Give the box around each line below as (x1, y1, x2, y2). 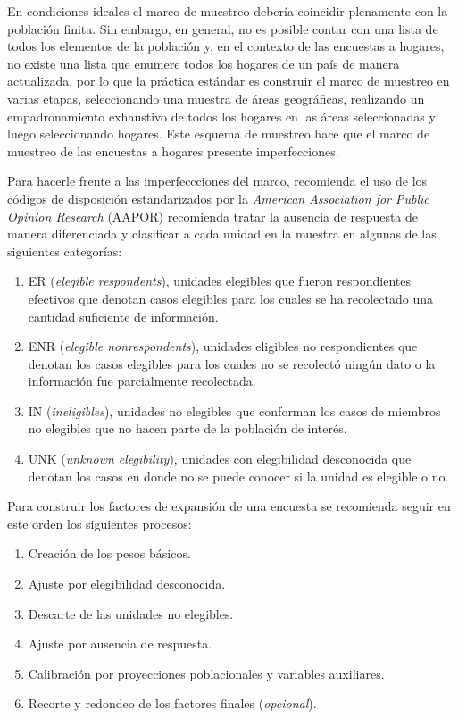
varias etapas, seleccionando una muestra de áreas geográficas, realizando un (7, 88, 425, 107)
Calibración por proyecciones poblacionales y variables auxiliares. (28, 664, 385, 682)
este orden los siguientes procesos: (7, 514, 192, 532)
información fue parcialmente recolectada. (28, 372, 256, 390)
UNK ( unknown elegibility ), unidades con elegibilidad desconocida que (28, 449, 412, 468)
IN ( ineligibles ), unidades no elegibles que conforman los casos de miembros (28, 401, 441, 420)
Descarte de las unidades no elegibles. (28, 604, 234, 623)
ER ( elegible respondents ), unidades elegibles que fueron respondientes (28, 272, 411, 290)
